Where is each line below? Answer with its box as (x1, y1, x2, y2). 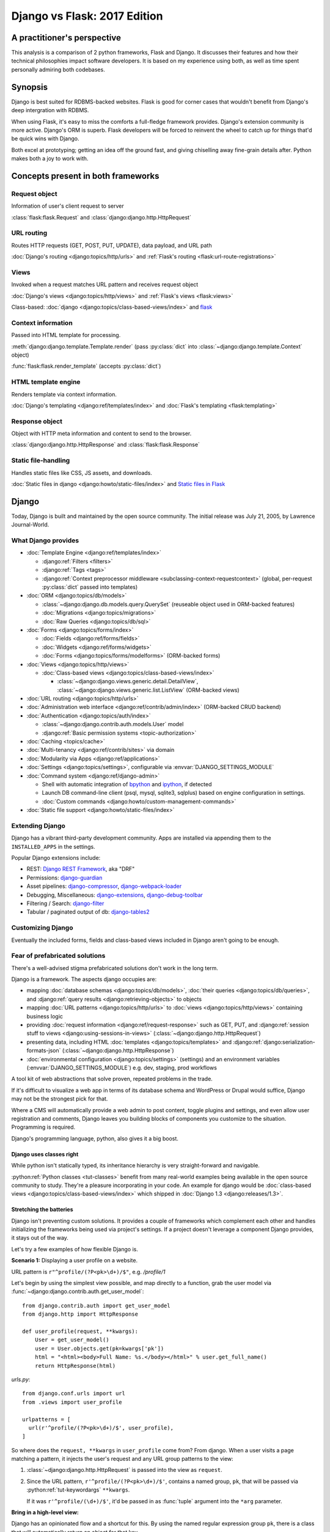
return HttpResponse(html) (34, 1362, 116, 1369)
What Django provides (11, 536, 79, 545)
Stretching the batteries (11, 1206, 73, 1213)
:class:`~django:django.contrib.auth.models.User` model (42, 721, 184, 728)
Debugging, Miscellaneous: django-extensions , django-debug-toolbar (26, 891, 203, 898)
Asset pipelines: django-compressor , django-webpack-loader (26, 882, 182, 890)
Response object (11, 417, 62, 425)
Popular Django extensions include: (11, 854, 101, 862)
